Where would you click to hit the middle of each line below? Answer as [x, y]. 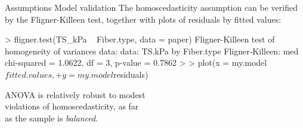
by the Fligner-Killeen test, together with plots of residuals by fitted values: [143, 19]
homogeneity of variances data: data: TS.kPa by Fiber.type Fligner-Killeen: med [152, 51]
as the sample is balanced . [52, 118]
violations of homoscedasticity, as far [72, 106]
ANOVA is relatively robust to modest [75, 94]
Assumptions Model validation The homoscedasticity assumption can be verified [151, 7]
